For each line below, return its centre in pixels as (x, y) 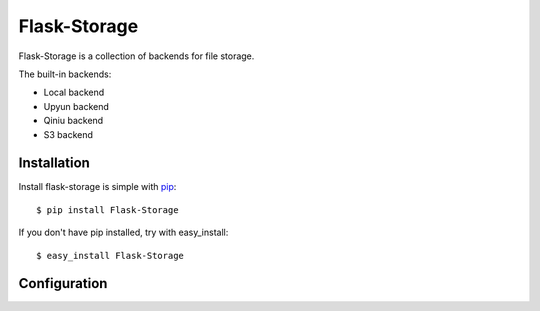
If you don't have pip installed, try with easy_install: (123, 232)
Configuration (63, 283)
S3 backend (68, 134)
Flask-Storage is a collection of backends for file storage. (136, 56)
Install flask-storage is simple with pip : (97, 187)
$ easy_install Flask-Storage (110, 255)
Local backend (74, 92)
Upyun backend (76, 106)
